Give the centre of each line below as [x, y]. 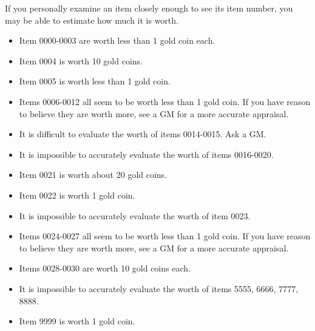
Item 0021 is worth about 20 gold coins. [93, 175]
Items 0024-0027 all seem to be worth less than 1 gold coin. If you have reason [165, 236]
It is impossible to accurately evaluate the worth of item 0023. [135, 215]
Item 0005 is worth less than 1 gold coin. [95, 81]
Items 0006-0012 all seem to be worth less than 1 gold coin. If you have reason [165, 101]
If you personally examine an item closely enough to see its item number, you [149, 8]
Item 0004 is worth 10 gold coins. [81, 60]
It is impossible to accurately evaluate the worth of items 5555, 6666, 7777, [159, 288]
